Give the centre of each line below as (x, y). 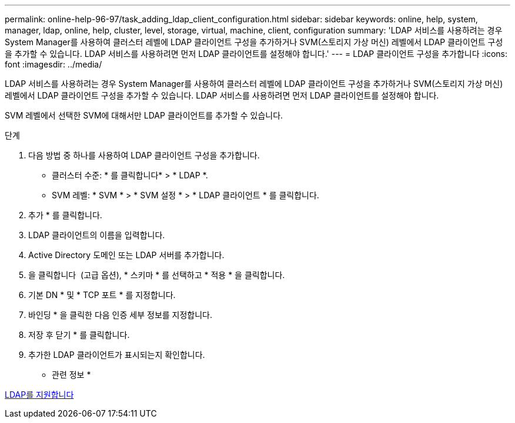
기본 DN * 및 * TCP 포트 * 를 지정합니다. (102, 295)
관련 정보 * (71, 375)
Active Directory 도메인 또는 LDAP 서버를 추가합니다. (126, 255)
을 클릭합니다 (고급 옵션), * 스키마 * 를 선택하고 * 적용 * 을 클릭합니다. (157, 275)
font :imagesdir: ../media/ (53, 64)
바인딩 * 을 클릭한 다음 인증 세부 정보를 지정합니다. (121, 315)
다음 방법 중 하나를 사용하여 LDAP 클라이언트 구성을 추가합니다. (144, 155)
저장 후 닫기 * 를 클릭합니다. (79, 335)
